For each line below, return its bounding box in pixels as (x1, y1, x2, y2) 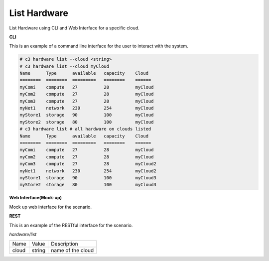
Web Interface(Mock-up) (9, 195, 62, 201)
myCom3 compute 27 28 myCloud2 (19, 161, 156, 167)
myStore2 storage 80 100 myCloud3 (19, 182, 156, 188)
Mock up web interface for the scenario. (9, 204, 92, 210)
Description (51, 241, 78, 248)
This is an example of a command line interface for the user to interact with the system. (9, 43, 189, 49)
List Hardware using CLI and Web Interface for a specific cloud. (9, 25, 139, 31)
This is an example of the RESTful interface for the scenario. (9, 222, 133, 228)
